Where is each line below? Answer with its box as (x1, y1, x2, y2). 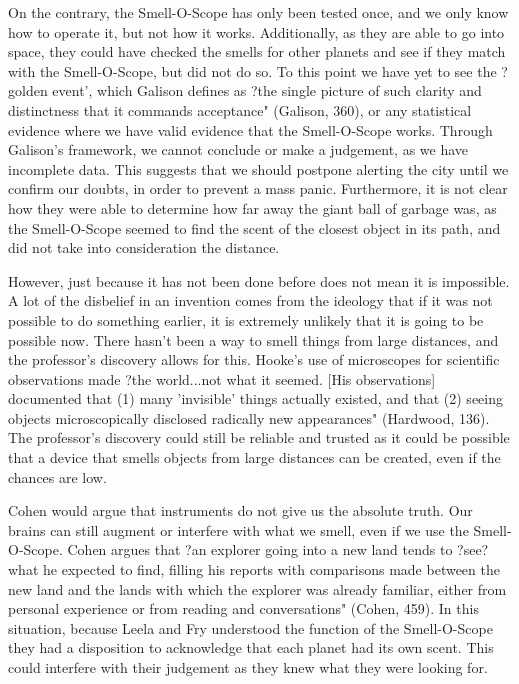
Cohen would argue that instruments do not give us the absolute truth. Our (8, 500, 473, 521)
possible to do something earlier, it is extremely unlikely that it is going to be (8, 309, 484, 330)
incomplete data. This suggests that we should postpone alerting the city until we (8, 158, 509, 179)
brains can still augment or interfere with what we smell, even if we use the (8, 519, 469, 540)
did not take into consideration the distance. (8, 237, 280, 258)
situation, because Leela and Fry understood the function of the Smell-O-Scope (8, 617, 493, 638)
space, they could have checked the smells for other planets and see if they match (8, 41, 506, 62)
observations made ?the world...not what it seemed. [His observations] (8, 368, 436, 389)
